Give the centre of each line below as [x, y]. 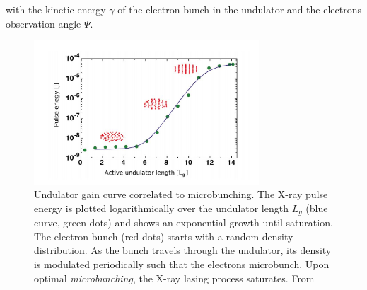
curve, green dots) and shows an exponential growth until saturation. [183, 222]
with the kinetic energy [56, 9]
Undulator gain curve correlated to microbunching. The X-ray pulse [181, 194]
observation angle [43, 23]
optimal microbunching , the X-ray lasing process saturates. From [174, 278]
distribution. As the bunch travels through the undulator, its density [183, 250]
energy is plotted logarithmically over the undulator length [161, 208]
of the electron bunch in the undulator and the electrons [239, 9]
